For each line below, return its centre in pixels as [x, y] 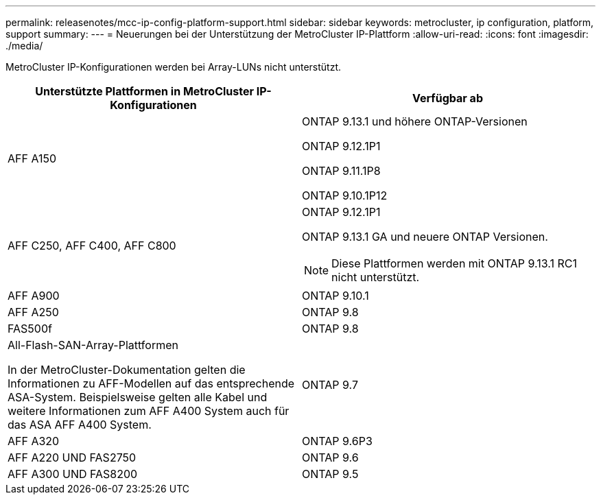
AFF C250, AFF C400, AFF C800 [92, 246]
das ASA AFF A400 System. [80, 425]
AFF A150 [32, 158]
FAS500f [30, 329]
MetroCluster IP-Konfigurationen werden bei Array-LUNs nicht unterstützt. [174, 67]
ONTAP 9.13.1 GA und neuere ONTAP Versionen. [425, 237]
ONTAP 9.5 [330, 474]
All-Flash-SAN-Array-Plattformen [93, 345]
